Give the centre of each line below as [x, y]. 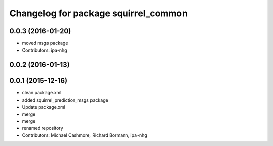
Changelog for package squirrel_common [99, 13]
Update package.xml [44, 107]
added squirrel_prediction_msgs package [65, 100]
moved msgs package [45, 43]
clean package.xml [42, 93]
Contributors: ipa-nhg [45, 50]
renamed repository [42, 128]
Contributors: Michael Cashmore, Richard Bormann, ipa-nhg [85, 135]
